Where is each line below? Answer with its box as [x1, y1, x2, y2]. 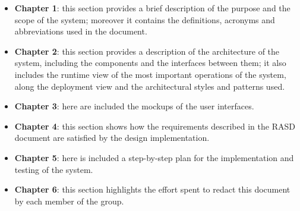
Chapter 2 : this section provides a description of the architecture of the [14, 45, 280, 57]
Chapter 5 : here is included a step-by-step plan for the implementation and [14, 151, 294, 163]
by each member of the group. [14, 194, 124, 207]
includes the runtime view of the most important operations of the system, [14, 68, 286, 80]
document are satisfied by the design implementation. [14, 131, 210, 144]
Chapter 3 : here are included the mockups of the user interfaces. [14, 100, 254, 112]
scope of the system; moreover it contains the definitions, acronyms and [14, 13, 275, 26]
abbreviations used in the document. [14, 25, 147, 37]
